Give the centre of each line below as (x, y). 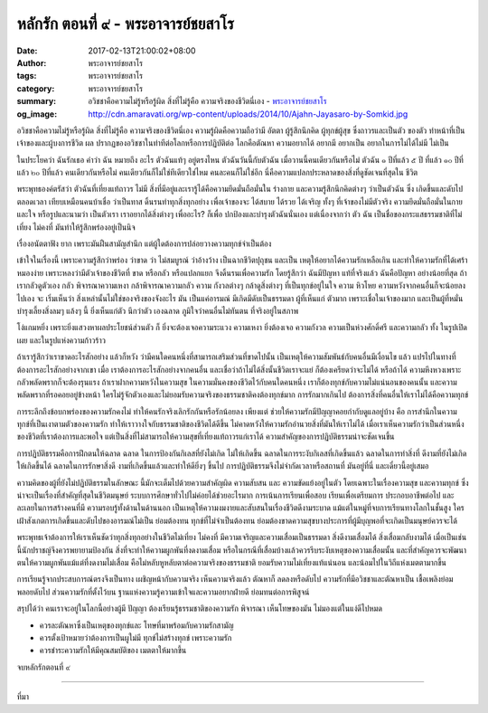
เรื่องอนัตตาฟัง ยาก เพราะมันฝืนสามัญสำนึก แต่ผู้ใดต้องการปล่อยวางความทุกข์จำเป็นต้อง (144, 243)
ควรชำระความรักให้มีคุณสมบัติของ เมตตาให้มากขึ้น (113, 651)
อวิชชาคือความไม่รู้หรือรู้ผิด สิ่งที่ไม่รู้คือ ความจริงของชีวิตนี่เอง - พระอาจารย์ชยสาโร (207, 101)
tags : (27, 76)
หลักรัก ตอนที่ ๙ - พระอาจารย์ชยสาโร (126, 24)
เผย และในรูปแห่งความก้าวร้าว (61, 340)
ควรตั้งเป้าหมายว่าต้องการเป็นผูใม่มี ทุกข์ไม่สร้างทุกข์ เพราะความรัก (136, 637)
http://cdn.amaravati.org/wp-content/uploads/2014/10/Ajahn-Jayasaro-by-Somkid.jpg (248, 114)
